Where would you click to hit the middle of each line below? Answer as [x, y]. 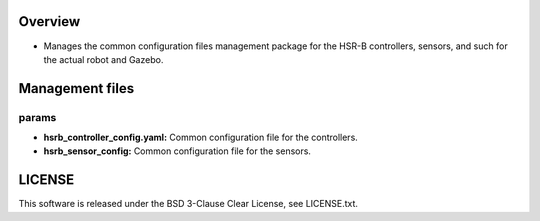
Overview [49, 21]
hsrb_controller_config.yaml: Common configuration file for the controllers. [201, 137]
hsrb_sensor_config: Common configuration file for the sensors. [177, 151]
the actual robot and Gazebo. [103, 59]
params [37, 117]
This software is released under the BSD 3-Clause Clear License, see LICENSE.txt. [188, 204]
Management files [76, 88]
